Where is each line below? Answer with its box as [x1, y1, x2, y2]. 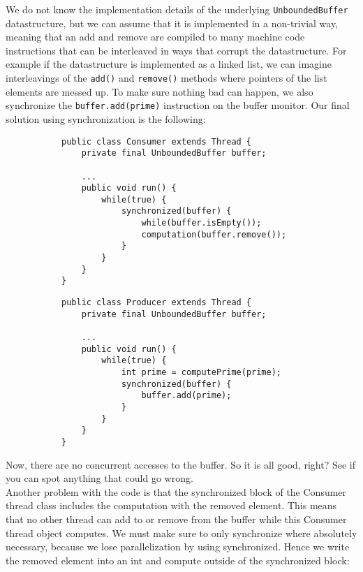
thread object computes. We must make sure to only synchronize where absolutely [6, 525, 357, 540]
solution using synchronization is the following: [6, 111, 206, 126]
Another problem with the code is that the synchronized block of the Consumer [6, 484, 347, 499]
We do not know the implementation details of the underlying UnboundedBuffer [6, 2, 348, 16]
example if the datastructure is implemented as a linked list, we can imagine [6, 57, 332, 71]
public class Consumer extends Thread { [61, 136, 252, 147]
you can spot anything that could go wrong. [6, 471, 193, 485]
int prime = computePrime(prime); [121, 367, 281, 377]
